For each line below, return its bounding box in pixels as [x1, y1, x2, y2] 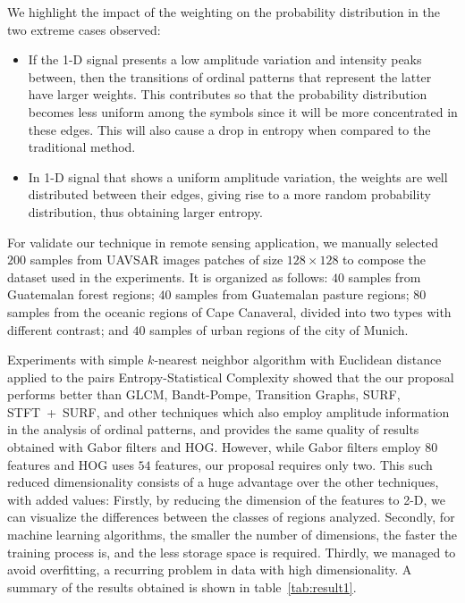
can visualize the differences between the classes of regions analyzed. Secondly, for [7, 507, 455, 526]
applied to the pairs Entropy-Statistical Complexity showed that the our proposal [7, 367, 454, 386]
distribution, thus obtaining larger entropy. [28, 202, 263, 221]
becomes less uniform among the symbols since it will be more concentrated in [28, 102, 458, 121]
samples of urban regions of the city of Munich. [149, 320, 409, 339]
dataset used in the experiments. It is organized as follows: [7, 267, 328, 286]
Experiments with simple [7, 350, 144, 369]
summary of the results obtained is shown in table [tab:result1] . [7, 577, 357, 596]
